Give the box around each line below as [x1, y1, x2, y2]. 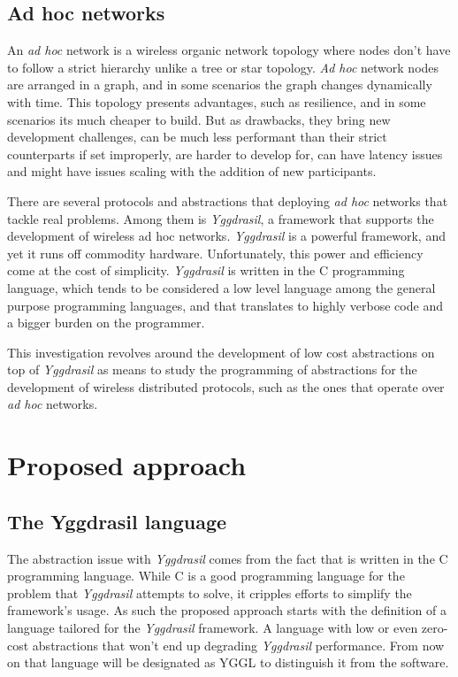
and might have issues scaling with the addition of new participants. [7, 162, 377, 181]
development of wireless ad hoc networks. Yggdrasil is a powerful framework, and [7, 227, 446, 245]
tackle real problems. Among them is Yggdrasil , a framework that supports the [7, 209, 434, 227]
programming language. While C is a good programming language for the [7, 566, 405, 585]
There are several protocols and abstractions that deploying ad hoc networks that [7, 191, 448, 210]
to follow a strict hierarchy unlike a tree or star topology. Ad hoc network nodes [7, 58, 439, 76]
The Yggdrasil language [7, 507, 227, 535]
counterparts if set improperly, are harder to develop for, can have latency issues [7, 144, 443, 163]
